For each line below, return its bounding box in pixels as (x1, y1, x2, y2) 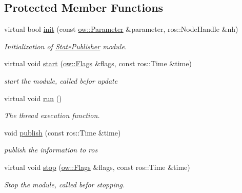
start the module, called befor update (4, 75, 118, 86)
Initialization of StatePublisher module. (4, 41, 127, 51)
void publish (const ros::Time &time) (4, 127, 121, 138)
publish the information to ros (4, 144, 98, 155)
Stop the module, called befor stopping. (4, 179, 125, 189)
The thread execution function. (4, 110, 100, 121)
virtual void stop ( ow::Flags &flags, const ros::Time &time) (4, 161, 190, 172)
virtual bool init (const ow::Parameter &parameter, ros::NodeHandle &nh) (4, 24, 238, 34)
